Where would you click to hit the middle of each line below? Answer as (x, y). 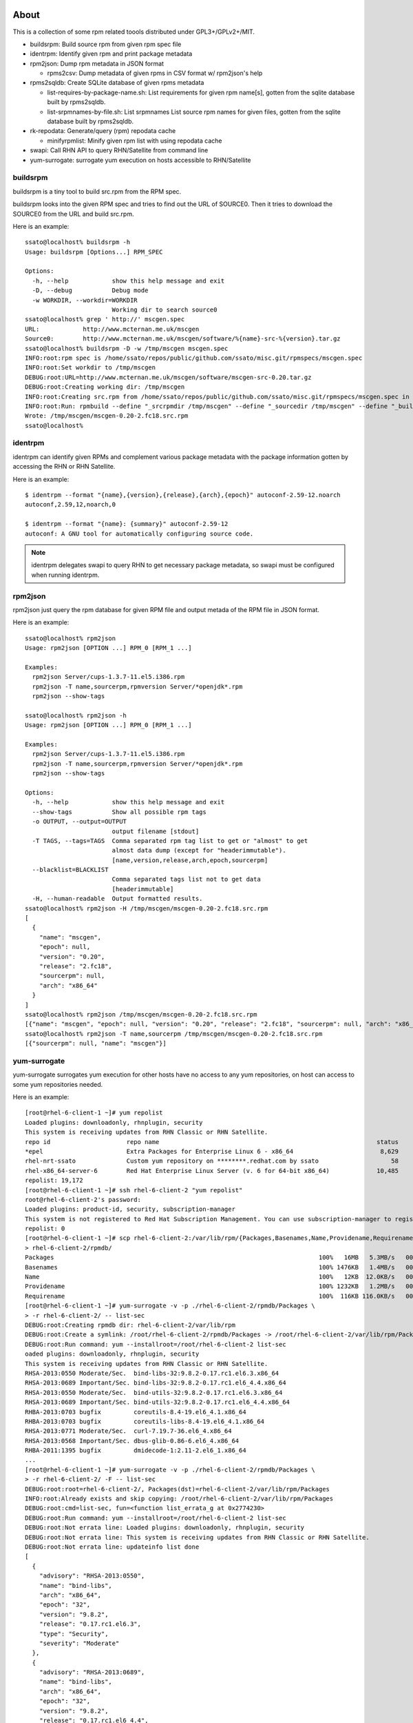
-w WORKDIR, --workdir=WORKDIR (85, 300)
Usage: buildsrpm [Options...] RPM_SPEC (94, 252)
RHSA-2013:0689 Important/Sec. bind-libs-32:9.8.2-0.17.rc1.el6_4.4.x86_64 (156, 1383)
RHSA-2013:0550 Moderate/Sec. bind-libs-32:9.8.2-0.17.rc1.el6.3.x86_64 (152, 1373)
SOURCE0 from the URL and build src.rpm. (73, 214)
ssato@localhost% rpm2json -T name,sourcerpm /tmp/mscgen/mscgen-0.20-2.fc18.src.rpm (174, 1033)
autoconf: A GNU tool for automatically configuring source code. (139, 533)
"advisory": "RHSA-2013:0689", (92, 1672)
